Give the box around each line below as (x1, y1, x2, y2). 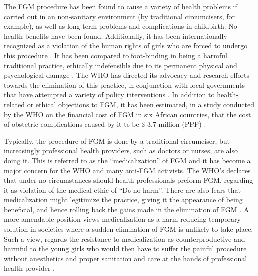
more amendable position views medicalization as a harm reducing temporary (4, 214, 241, 224)
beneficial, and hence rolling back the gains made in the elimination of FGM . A (4, 204, 249, 214)
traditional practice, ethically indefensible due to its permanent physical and (4, 60, 237, 70)
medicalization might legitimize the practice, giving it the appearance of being (4, 194, 243, 205)
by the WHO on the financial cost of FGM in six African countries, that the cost (4, 109, 251, 119)
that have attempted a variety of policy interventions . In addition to (4, 89, 215, 100)
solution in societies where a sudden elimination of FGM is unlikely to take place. (4, 224, 253, 234)
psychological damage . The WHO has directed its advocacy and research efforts (4, 70, 250, 80)
